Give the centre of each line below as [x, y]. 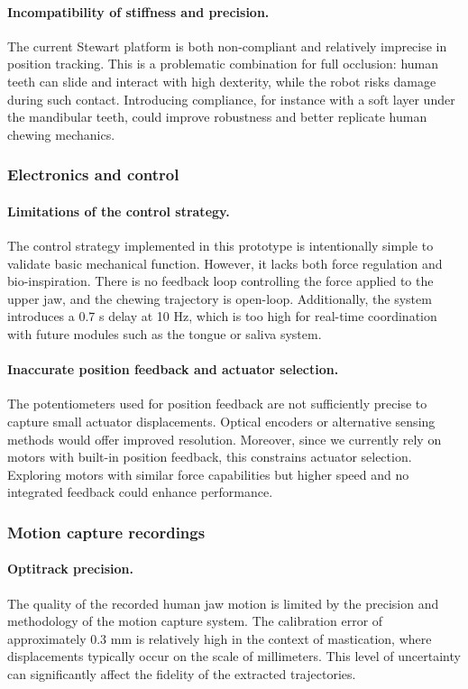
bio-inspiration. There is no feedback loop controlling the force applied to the [220, 281]
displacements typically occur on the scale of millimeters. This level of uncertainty [234, 656]
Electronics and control [93, 175]
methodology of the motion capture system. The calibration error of [195, 621]
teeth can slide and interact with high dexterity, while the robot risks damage [222, 81]
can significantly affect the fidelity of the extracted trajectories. [182, 673]
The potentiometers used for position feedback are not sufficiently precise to [217, 404]
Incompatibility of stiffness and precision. [138, 11]
